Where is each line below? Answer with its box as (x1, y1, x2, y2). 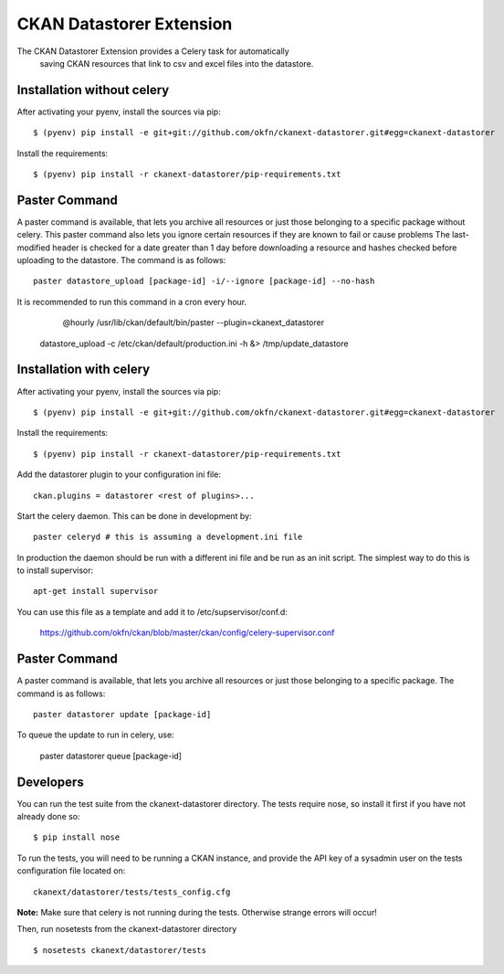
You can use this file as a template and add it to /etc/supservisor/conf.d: (16, 606, 288, 617)
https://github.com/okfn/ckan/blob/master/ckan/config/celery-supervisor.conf (39, 627, 335, 639)
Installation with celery (16, 362, 151, 377)
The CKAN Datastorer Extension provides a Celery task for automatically (16, 46, 289, 57)
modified (16, 242, 50, 253)
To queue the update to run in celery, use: (16, 729, 174, 740)
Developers (16, 774, 84, 789)
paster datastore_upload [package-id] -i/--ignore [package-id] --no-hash (33, 276, 375, 287)
